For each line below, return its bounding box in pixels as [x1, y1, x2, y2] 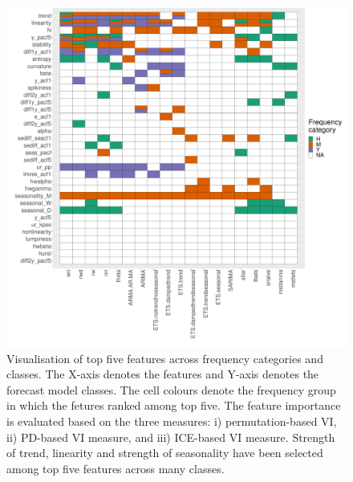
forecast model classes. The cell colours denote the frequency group [6, 381, 336, 398]
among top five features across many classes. [6, 460, 225, 476]
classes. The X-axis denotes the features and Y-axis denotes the [6, 366, 319, 382]
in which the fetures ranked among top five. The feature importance [6, 397, 341, 414]
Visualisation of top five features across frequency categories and [6, 349, 323, 366]
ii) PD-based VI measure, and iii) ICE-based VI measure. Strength [6, 428, 335, 445]
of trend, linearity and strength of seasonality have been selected [6, 444, 323, 461]
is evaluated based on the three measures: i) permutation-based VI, [6, 412, 337, 429]
